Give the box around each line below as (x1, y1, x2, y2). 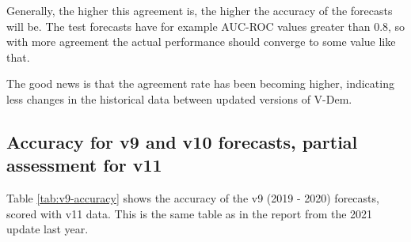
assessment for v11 (6, 153, 162, 177)
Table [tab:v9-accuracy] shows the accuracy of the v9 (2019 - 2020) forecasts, (6, 190, 379, 206)
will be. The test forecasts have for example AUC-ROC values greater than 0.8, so (6, 17, 405, 34)
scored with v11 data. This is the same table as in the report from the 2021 (6, 205, 373, 221)
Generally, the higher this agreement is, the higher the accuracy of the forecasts (6, 2, 393, 18)
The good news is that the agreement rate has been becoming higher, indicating (6, 75, 394, 92)
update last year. (6, 221, 89, 237)
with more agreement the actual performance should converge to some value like (6, 33, 396, 50)
